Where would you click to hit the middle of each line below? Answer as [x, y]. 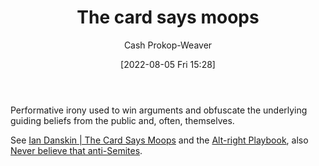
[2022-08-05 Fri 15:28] [168, 64]
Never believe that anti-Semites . [76, 150]
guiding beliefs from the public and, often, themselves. [122, 120]
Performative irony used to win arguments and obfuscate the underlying [159, 110]
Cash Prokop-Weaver [168, 45]
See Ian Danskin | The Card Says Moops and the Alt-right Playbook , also [159, 140]
